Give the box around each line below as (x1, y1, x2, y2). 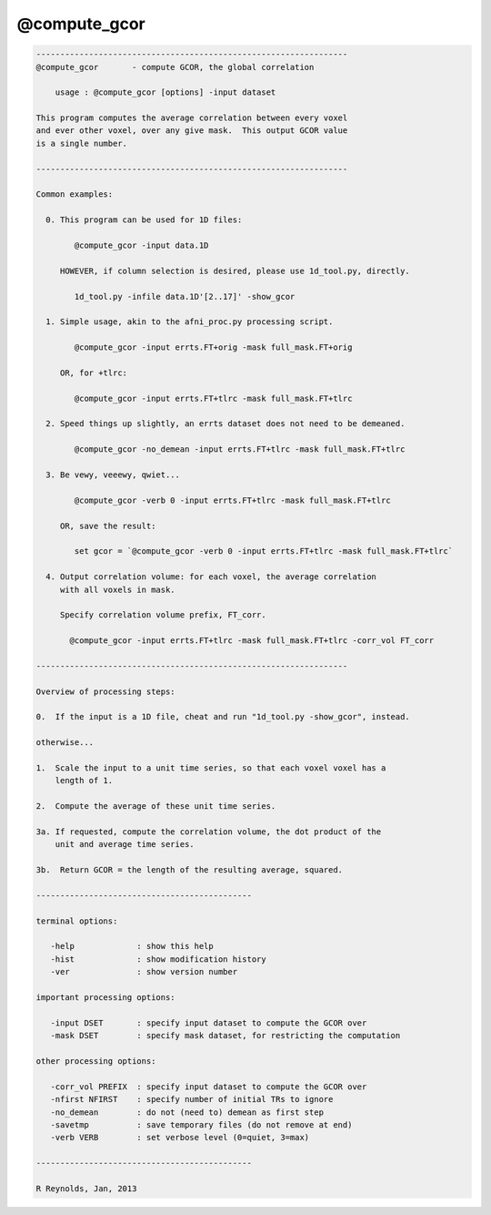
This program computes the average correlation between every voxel (35, 113, 348, 123)
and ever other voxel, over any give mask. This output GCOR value (35, 126, 348, 136)
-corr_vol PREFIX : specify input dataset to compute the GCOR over (50, 1081, 367, 1092)
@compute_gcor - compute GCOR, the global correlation (35, 62, 315, 72)
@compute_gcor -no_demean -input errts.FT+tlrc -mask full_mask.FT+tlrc (74, 444, 406, 454)
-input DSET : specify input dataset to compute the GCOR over (50, 1017, 367, 1028)
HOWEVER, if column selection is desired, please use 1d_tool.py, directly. (59, 265, 411, 276)
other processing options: (35, 1057, 156, 1066)
